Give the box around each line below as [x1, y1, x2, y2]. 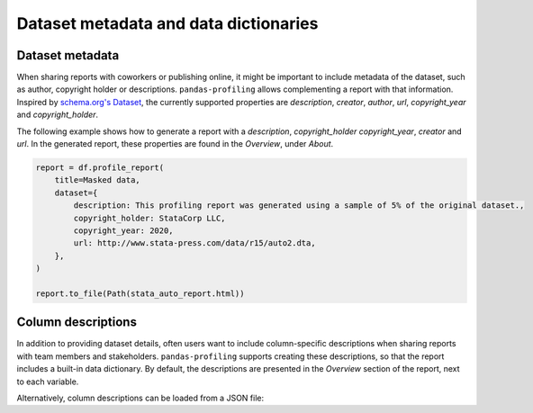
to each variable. [16, 376, 79, 387]
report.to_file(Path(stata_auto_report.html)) [35, 288, 245, 299]
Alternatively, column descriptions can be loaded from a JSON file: [16, 392, 265, 403]
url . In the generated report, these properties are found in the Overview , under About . [16, 139, 334, 149]
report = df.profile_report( [35, 163, 165, 173]
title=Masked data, [54, 175, 141, 185]
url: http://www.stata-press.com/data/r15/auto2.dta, [73, 238, 316, 248]
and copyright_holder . [16, 109, 99, 121]
